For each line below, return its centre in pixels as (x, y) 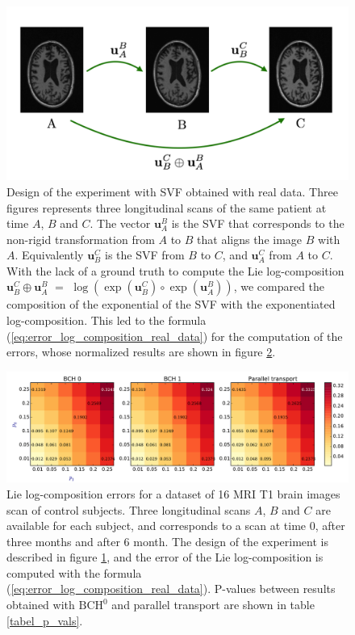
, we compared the (279, 286)
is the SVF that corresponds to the (258, 223)
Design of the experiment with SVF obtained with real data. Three (172, 191)
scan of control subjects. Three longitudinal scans (129, 509)
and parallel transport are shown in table (213, 605)
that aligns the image (250, 239)
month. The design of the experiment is (231, 541)
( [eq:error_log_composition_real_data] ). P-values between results (171, 589)
